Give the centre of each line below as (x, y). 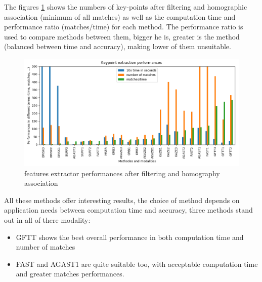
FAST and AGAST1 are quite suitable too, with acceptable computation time (137, 264)
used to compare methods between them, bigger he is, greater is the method (122, 36)
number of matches (46, 247)
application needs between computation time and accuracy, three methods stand (128, 210)
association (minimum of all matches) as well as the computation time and (120, 16)
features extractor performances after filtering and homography (122, 173)
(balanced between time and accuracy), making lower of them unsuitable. (118, 46)
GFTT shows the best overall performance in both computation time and (130, 237)
